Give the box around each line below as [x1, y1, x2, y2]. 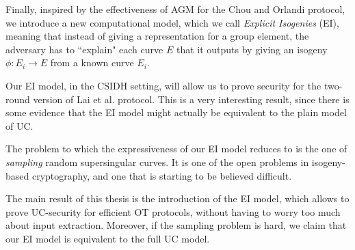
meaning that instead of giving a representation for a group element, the [5, 29, 309, 43]
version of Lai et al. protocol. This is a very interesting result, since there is [33, 92, 350, 106]
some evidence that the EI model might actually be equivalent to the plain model [5, 105, 347, 120]
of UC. [5, 118, 34, 133]
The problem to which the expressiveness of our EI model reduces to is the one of [5, 141, 347, 156]
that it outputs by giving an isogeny [176, 42, 328, 56]
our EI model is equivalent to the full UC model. [5, 231, 210, 245]
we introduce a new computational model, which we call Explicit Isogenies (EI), [5, 15, 339, 29]
